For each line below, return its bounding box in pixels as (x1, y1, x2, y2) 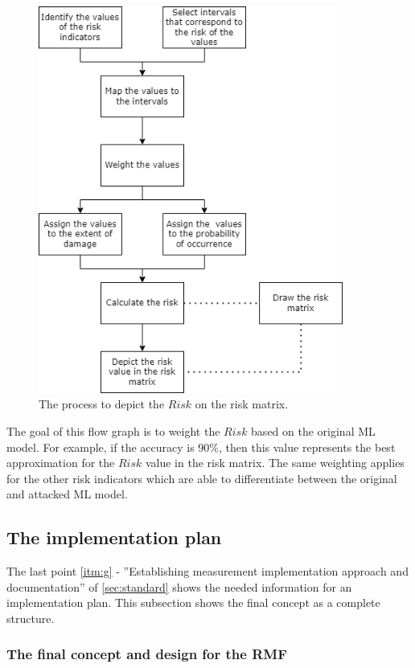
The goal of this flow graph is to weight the (6, 422, 220, 439)
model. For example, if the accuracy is (6, 438, 195, 455)
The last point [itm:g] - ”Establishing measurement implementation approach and (6, 563, 409, 580)
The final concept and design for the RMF (6, 644, 288, 664)
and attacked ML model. (6, 486, 128, 502)
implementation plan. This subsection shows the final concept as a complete (6, 594, 380, 611)
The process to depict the (39, 395, 165, 412)
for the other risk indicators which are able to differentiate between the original (6, 469, 397, 486)
